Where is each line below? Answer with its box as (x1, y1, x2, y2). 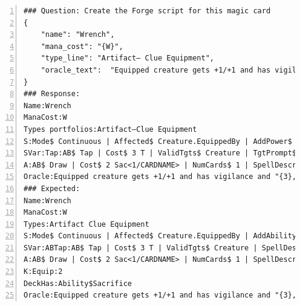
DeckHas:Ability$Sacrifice (24, 279, 132, 288)
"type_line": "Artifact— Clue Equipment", (41, 54, 214, 63)
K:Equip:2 (24, 267, 63, 276)
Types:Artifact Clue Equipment (24, 220, 149, 229)
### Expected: (24, 184, 80, 193)
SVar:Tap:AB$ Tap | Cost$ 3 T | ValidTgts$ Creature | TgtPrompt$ (24, 149, 297, 158)
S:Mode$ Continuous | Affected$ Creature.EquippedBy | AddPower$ (24, 137, 292, 146)
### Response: (24, 90, 80, 99)
